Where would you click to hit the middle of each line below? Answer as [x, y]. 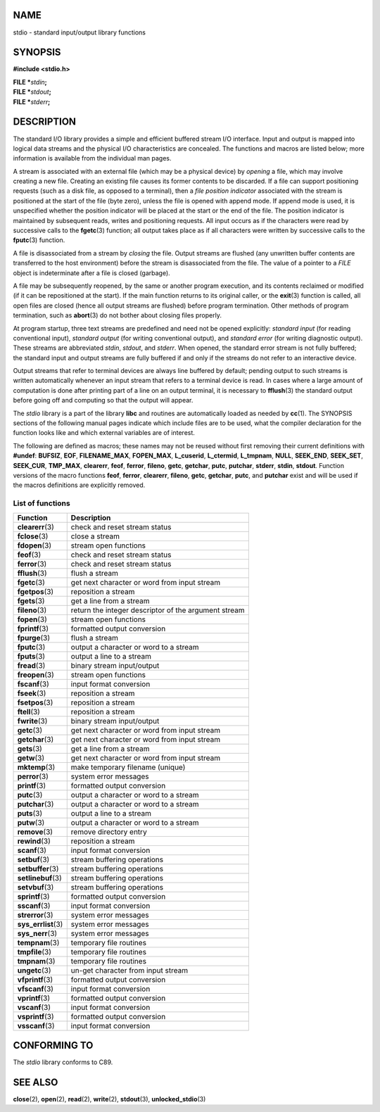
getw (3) [31, 758]
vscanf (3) [34, 1007]
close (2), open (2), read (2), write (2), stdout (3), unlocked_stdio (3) [109, 1099]
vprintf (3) [34, 998]
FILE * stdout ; [32, 92]
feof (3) [29, 555]
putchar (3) [36, 804]
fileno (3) [32, 610]
